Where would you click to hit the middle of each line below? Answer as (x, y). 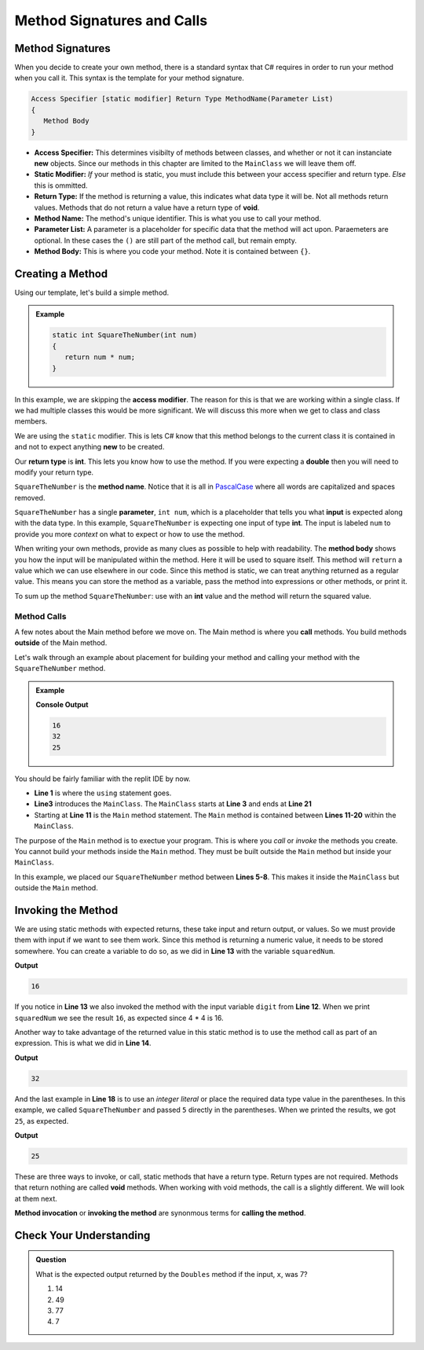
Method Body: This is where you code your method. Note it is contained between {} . (172, 251)
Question (51, 1260)
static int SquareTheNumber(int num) (125, 335)
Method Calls (40, 616)
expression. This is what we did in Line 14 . (83, 1043)
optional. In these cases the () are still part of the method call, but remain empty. (166, 240)
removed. (30, 497)
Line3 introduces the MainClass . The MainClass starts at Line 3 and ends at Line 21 (173, 804)
